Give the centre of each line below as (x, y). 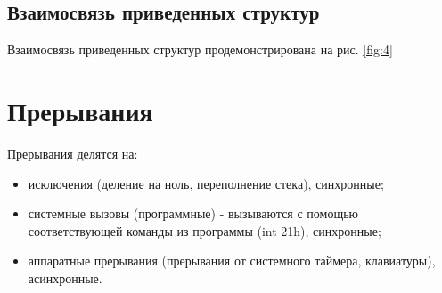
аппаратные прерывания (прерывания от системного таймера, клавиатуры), (232, 260)
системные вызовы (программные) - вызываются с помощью (193, 213)
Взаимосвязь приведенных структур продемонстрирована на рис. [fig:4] (200, 49)
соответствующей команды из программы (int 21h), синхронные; (205, 230)
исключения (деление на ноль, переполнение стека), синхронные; (206, 183)
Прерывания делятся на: (73, 153)
